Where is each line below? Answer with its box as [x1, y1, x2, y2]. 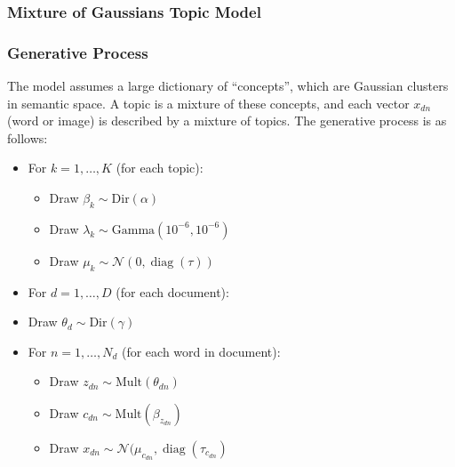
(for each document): [116, 282, 229, 301]
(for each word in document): [121, 342, 281, 360]
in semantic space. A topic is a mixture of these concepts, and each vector [7, 93, 410, 112]
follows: [7, 128, 48, 147]
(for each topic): [116, 158, 204, 177]
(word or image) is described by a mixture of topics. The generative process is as [7, 111, 447, 130]
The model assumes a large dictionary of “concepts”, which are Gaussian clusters [7, 76, 449, 95]
